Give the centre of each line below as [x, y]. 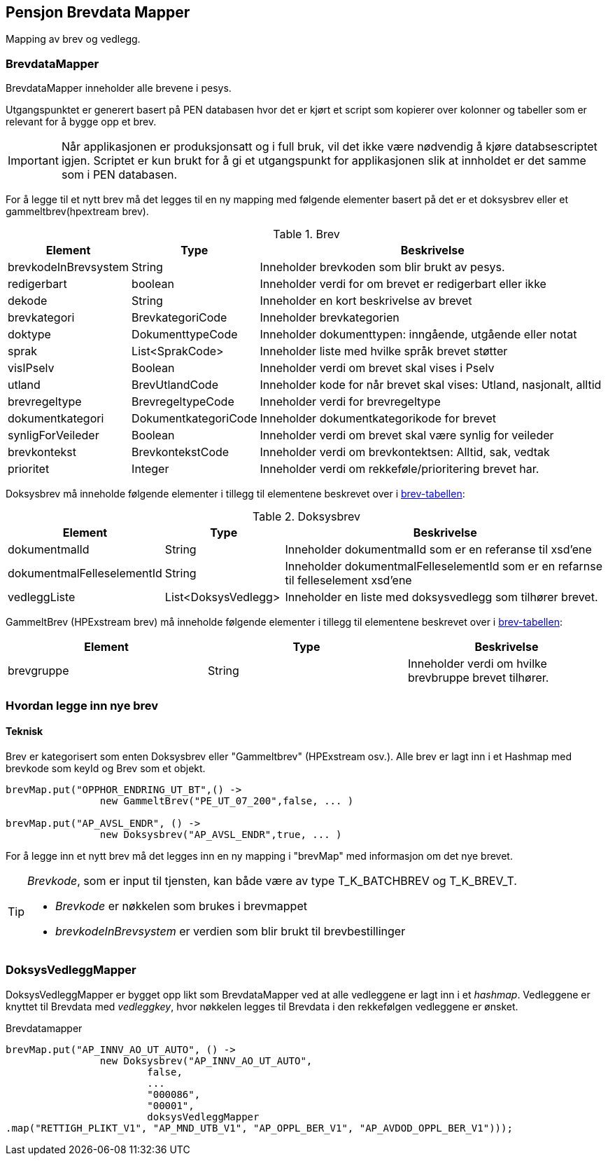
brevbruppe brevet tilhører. [478, 678]
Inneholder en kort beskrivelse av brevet [366, 301]
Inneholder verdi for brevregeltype [350, 402]
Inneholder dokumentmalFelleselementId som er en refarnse [444, 566]
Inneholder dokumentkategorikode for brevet [378, 419]
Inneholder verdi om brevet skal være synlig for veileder [407, 435]
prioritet [29, 469]
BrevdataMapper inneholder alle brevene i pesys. [119, 88]
